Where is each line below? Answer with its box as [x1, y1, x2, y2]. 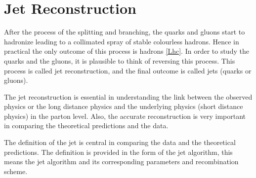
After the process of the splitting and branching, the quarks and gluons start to [4, 27, 245, 37]
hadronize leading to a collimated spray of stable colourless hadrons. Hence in [4, 36, 239, 46]
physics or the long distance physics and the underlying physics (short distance [4, 101, 243, 111]
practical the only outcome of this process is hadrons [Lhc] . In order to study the [4, 46, 249, 56]
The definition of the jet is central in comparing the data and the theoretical [4, 137, 236, 147]
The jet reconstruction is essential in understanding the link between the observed [4, 91, 253, 102]
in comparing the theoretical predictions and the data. [4, 120, 169, 131]
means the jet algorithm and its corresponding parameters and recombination [4, 156, 239, 167]
